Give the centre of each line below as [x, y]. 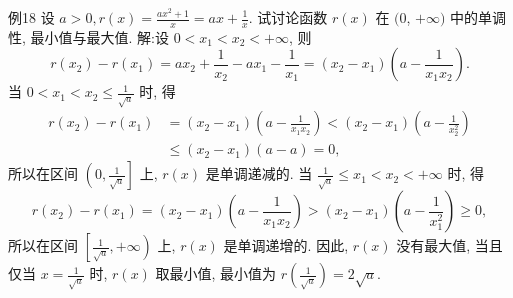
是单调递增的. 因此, [286, 245]
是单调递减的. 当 [259, 173]
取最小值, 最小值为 [216, 273]
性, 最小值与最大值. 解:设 [88, 36]
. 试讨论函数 [288, 17]
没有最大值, [433, 245]
